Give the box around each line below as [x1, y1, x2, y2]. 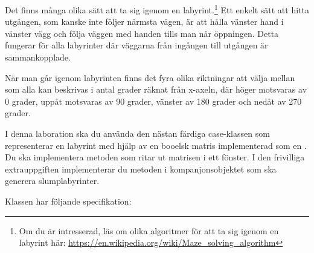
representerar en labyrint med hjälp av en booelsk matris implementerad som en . [5, 139, 307, 151]
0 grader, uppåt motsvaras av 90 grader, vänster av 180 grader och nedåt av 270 [5, 94, 302, 107]
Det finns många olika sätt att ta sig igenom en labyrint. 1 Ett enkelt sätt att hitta [5, 2, 309, 16]
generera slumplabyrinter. [5, 174, 100, 187]
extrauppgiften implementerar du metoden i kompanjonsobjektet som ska [5, 162, 277, 175]
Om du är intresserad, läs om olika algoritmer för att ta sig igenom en [19, 224, 279, 237]
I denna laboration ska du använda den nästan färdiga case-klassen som [5, 127, 270, 139]
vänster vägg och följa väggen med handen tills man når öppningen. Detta [5, 27, 279, 39]
